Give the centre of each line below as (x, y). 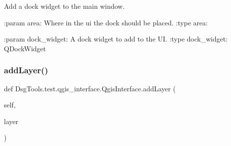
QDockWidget (25, 48)
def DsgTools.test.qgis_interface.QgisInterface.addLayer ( (90, 88)
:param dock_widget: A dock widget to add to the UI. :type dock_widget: (116, 39)
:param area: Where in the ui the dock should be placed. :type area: (106, 22)
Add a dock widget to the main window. (64, 6)
